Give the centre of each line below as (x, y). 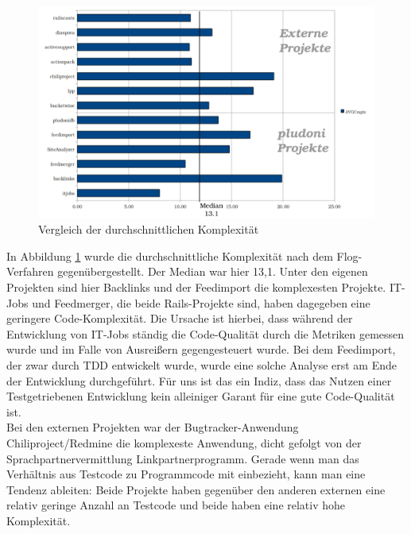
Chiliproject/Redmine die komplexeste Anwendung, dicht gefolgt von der (184, 442)
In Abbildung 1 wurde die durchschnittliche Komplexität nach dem (170, 255)
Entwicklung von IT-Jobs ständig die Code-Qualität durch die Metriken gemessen (205, 333)
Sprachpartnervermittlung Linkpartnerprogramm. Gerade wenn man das (183, 458)
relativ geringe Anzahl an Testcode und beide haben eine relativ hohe (176, 505)
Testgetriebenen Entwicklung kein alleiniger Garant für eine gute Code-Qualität (201, 396)
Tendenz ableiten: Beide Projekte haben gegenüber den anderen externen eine (196, 489)
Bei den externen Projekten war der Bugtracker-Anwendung (153, 427)
